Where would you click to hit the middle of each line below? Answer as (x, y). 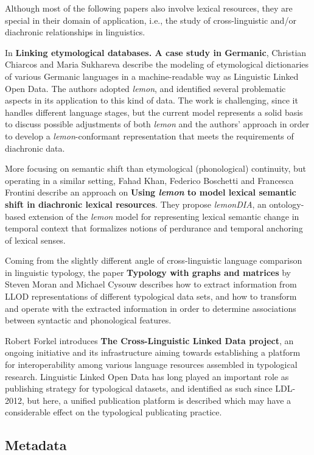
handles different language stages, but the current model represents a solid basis (154, 112)
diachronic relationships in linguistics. (75, 32)
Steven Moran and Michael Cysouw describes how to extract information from (151, 284)
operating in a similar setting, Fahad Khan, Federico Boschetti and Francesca (149, 180)
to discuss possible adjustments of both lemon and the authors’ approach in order (157, 124)
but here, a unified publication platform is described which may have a (159, 400)
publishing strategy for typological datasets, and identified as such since (139, 388)
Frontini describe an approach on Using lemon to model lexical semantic (151, 192)
